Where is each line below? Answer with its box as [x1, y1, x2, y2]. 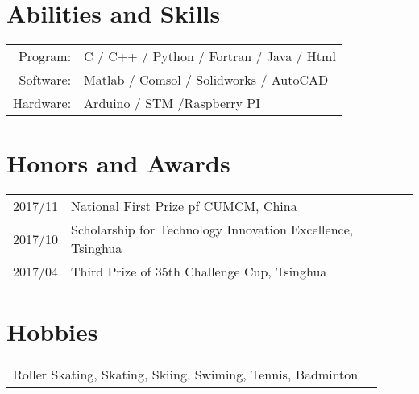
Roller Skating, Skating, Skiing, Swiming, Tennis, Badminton [13, 365, 359, 384]
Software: [19, 70, 72, 89]
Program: [18, 47, 72, 66]
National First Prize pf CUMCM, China [71, 197, 297, 216]
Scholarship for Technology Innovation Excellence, [71, 220, 354, 239]
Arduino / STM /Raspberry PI [84, 93, 261, 113]
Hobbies [6, 315, 98, 348]
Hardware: [13, 93, 72, 113]
